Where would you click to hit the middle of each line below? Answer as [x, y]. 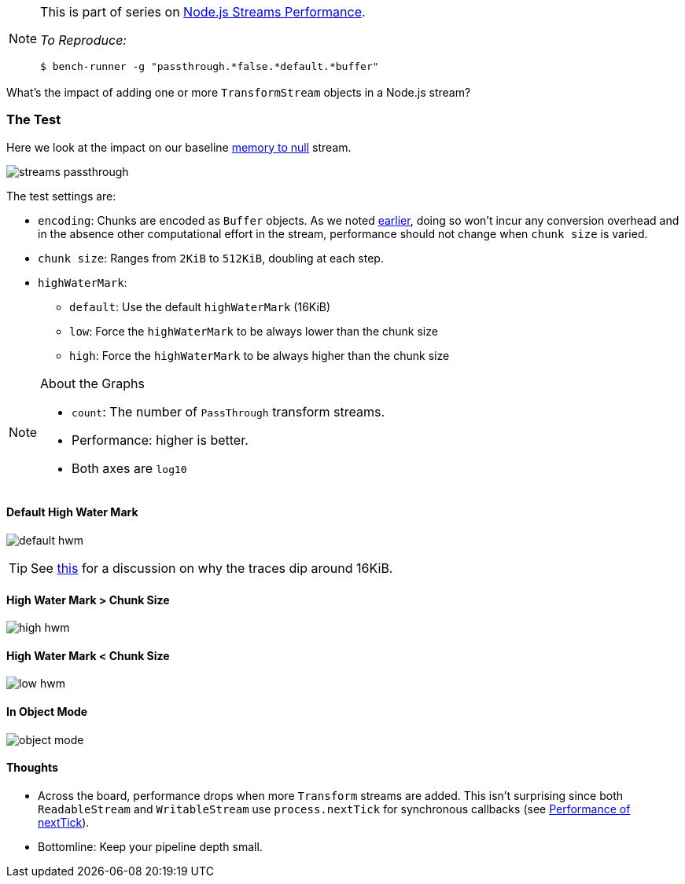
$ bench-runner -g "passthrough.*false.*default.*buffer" [210, 66]
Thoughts [32, 768]
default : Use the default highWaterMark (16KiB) [200, 306]
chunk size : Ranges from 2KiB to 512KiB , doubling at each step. [211, 258]
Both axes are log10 [129, 468]
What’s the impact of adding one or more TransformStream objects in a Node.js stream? [239, 92]
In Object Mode [47, 712]
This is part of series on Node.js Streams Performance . [203, 12]
